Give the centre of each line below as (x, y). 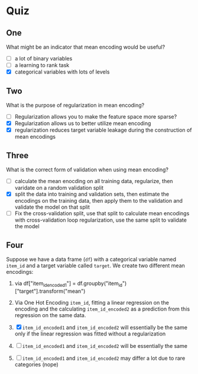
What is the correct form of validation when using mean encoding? (87, 170)
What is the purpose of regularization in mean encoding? (75, 105)
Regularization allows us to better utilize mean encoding (83, 123)
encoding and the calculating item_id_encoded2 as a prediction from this (102, 309)
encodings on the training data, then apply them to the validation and (99, 201)
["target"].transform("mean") (50, 291)
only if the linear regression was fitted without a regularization (90, 334)
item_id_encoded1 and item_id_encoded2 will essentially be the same (105, 327)
